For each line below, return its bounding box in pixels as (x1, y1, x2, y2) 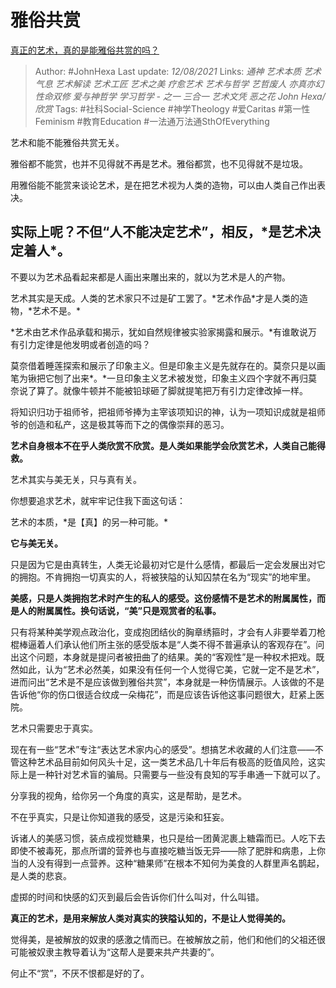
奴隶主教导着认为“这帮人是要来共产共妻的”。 (36, 946, 220, 958)
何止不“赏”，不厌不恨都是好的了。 (10, 967, 150, 979)
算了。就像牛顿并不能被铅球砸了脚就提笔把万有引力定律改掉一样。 (36, 384, 308, 396)
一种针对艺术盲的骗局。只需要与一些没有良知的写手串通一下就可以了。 (36, 768, 326, 780)
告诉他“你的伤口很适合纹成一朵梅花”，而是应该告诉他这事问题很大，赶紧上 (10, 688, 317, 700)
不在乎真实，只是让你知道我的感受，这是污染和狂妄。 (10, 811, 230, 823)
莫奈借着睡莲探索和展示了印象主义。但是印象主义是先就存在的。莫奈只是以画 (10, 359, 326, 371)
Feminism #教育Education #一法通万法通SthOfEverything (34, 115, 270, 127)
